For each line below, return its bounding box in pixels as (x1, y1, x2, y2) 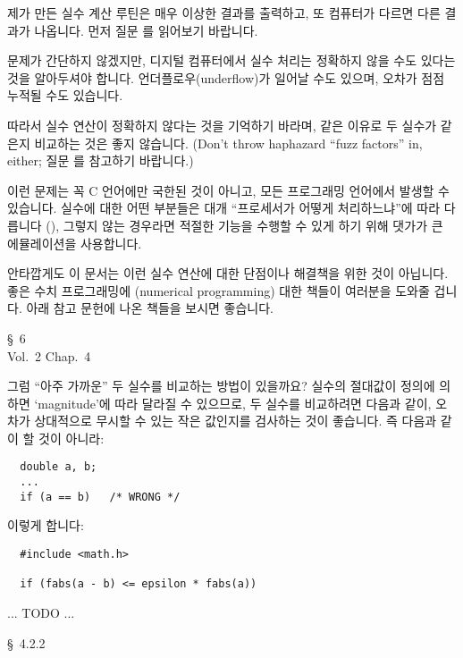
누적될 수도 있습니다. (7, 86, 123, 105)
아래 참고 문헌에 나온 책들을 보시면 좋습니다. (26, 299, 274, 317)
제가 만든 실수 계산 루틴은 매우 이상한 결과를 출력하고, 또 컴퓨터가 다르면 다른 (7, 4, 441, 21)
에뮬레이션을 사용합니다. (7, 233, 142, 252)
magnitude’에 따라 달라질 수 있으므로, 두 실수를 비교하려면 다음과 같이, (38, 393, 432, 412)
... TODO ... (7, 603, 75, 621)
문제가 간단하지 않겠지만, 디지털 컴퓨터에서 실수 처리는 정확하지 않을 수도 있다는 (7, 51, 456, 70)
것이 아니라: (38, 428, 105, 447)
